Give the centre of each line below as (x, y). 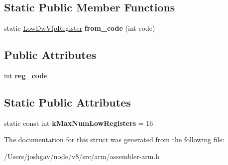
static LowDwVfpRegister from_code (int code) (80, 28)
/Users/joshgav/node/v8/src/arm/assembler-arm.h (82, 156)
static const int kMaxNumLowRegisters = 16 (79, 123)
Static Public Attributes (67, 102)
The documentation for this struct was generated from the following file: (114, 139)
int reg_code (26, 75)
